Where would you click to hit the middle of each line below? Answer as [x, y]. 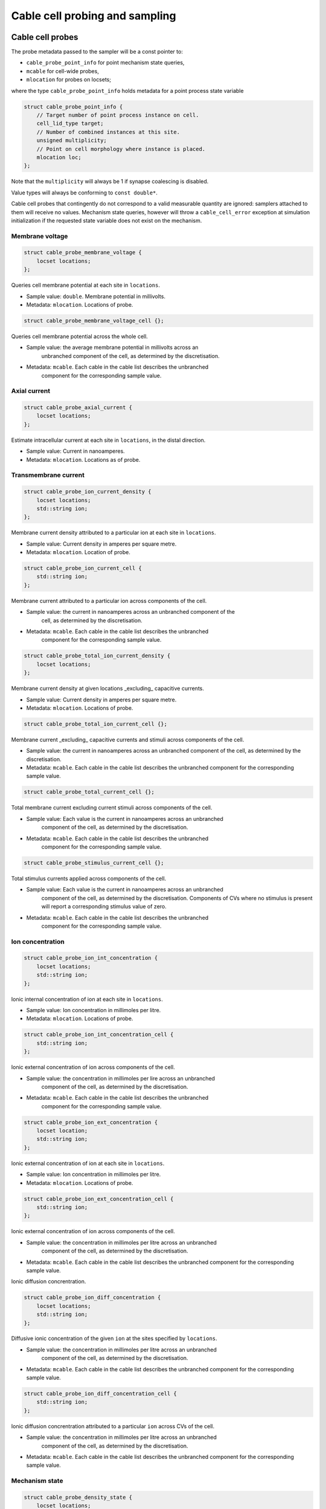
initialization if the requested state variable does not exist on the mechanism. [107, 220]
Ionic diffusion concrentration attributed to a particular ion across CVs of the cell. [113, 1426]
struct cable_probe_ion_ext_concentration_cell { [99, 1199]
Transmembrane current [48, 475]
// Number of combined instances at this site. [108, 132]
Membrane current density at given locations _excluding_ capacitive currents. [108, 689]
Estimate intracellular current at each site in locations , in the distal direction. [108, 440]
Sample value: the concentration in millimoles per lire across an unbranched [121, 1078]
